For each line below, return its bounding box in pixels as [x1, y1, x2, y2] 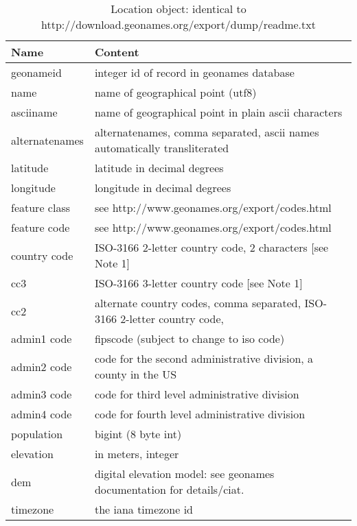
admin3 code [11, 386, 72, 402]
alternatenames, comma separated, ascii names [94, 124, 319, 140]
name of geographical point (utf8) [94, 84, 257, 100]
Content [94, 44, 139, 60]
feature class [11, 200, 70, 215]
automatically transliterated [94, 140, 229, 156]
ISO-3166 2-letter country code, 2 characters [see [94, 239, 329, 255]
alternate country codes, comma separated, [94, 295, 301, 311]
